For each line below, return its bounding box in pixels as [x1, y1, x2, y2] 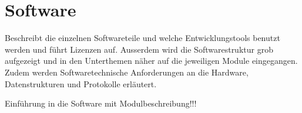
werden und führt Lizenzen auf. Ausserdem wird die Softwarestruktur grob [5, 43, 273, 55]
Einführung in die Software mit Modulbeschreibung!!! [5, 97, 197, 109]
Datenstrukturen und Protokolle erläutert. [5, 77, 157, 90]
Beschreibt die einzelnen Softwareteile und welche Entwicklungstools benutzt [5, 32, 280, 44]
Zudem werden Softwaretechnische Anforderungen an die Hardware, [5, 66, 249, 78]
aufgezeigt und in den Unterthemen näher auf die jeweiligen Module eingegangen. [5, 54, 298, 67]
